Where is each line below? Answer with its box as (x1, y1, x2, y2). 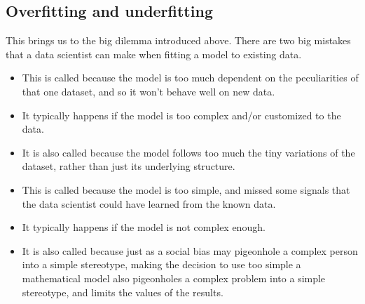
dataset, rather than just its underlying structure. (22, 159, 235, 173)
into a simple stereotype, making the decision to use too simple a (22, 257, 301, 272)
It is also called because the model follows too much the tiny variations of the (22, 145, 355, 159)
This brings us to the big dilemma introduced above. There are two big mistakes (6, 33, 351, 48)
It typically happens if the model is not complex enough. (22, 220, 266, 234)
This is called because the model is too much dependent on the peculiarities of (22, 70, 359, 85)
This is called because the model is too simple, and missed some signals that (22, 182, 350, 197)
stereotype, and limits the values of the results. (22, 284, 223, 299)
